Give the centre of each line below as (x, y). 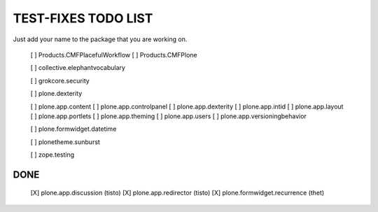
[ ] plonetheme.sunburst (65, 142)
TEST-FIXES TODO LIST (83, 18)
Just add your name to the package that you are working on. (100, 39)
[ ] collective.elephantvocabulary (78, 68)
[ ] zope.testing (52, 155)
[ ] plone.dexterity (56, 94)
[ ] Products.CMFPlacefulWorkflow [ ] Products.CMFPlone (114, 55)
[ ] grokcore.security (60, 80)
